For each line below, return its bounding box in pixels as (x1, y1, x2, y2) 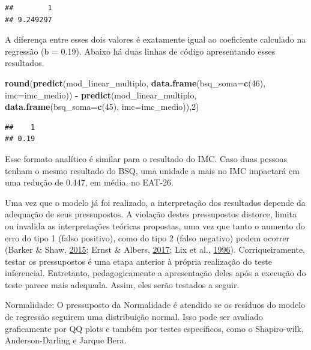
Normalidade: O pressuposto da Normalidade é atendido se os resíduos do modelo (5, 298, 306, 311)
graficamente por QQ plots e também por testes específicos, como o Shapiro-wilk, (5, 322, 304, 334)
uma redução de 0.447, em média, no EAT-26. (5, 176, 174, 189)
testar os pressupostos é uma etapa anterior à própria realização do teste (5, 255, 272, 267)
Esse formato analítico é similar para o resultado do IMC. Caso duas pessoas (5, 152, 288, 164)
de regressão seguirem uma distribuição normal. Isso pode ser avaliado (5, 310, 263, 323)
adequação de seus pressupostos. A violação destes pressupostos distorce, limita (5, 208, 297, 220)
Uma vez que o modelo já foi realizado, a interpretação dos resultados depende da (5, 196, 306, 208)
